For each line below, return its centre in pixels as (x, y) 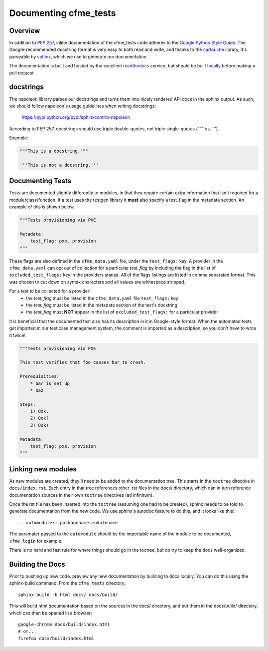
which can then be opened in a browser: (51, 613)
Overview (25, 31)
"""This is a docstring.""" (54, 151)
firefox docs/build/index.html (56, 638)
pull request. (22, 73)
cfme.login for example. (36, 541)
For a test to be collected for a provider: (50, 291)
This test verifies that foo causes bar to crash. (83, 362)
